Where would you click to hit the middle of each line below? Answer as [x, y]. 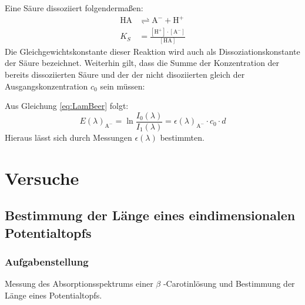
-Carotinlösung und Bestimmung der [229, 284]
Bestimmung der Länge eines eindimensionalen [150, 215]
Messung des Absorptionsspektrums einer [79, 284]
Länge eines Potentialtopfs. [53, 295]
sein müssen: [123, 86]
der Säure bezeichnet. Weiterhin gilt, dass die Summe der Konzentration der [142, 63]
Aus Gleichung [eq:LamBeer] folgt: [67, 106]
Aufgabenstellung [47, 261]
